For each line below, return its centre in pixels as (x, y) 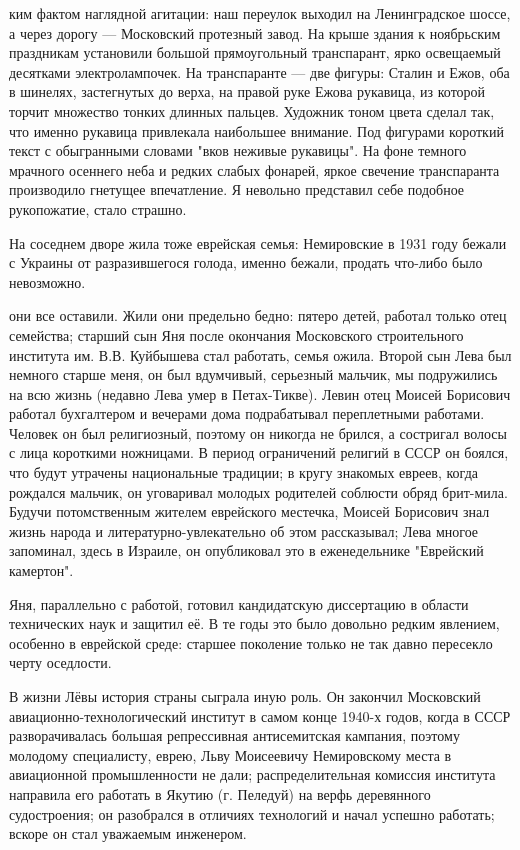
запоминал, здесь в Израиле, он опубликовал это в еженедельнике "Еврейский (246, 550)
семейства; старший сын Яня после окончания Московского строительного (236, 334)
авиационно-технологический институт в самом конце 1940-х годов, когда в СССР (260, 715)
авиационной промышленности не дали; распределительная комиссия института (252, 774)
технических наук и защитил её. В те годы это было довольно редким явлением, (254, 623)
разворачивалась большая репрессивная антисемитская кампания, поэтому (234, 735)
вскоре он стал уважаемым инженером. (128, 833)
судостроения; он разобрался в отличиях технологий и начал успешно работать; (252, 813)
